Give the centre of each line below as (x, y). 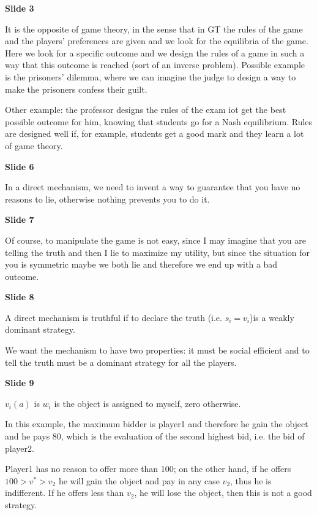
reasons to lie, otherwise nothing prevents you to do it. (107, 199)
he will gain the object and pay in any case (139, 480)
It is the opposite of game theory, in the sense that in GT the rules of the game (154, 29)
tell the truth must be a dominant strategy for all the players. (121, 362)
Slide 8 (20, 297)
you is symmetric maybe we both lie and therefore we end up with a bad (141, 264)
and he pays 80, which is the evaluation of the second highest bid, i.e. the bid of (155, 436)
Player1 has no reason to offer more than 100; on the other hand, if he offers (148, 469)
